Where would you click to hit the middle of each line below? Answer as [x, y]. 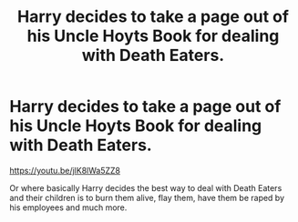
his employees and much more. [68, 207]
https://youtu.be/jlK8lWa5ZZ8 [65, 170]
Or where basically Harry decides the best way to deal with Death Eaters [146, 187]
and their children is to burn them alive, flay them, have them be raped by [147, 197]
